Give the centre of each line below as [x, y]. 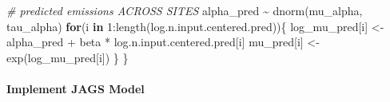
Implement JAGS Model [76, 88]
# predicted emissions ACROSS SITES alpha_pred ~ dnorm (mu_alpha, [185, 10]
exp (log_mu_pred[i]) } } [68, 57]
